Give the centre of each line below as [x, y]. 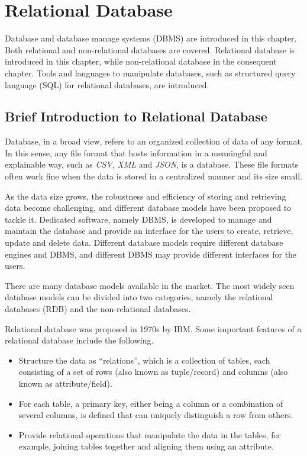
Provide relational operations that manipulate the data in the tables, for [150, 434]
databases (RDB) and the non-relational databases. [98, 309]
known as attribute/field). [65, 383]
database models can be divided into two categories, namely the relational [139, 297]
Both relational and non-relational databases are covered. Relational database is [150, 49]
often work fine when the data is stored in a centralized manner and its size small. [153, 176]
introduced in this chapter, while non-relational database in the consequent [141, 61]
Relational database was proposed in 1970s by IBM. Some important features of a [153, 328]
